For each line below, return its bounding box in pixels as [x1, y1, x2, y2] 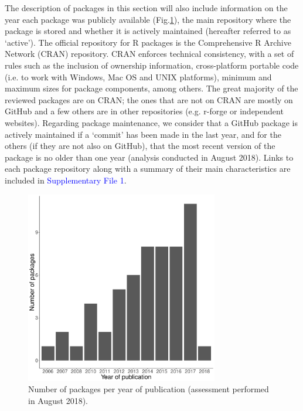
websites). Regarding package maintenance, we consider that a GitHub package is [5, 116, 298, 128]
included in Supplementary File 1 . [5, 174, 127, 186]
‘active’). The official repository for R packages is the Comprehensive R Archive [5, 36, 291, 48]
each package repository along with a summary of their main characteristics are [5, 162, 291, 175]
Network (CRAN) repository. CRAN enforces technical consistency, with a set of [5, 47, 294, 60]
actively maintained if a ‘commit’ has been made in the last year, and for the [5, 128, 281, 140]
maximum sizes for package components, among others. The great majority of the [5, 82, 298, 94]
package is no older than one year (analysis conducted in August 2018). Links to [5, 151, 294, 163]
